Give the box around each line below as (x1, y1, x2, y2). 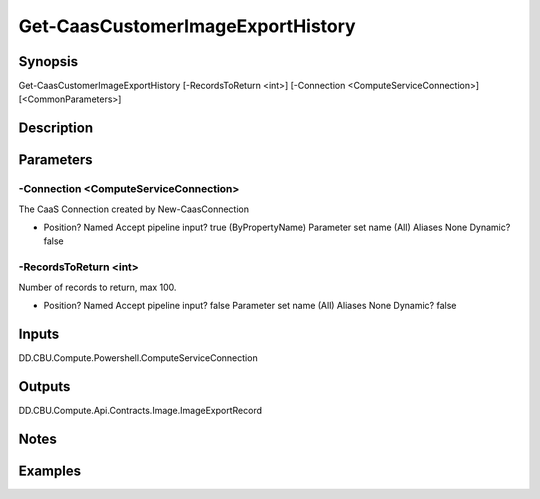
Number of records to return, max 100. (18, 281, 177, 293)
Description (18, 120, 94, 137)
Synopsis (18, 53, 79, 70)
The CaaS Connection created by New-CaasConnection (18, 203, 250, 215)
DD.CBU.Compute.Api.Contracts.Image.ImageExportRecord (18, 404, 263, 416)
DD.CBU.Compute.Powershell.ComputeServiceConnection (18, 351, 259, 364)
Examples (18, 462, 82, 479)
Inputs (18, 325, 60, 342)
